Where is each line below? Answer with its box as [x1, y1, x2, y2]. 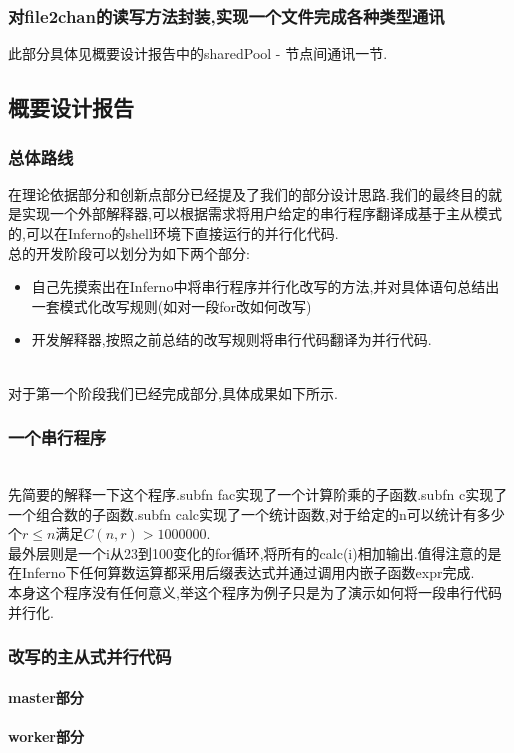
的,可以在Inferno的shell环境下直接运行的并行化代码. [8, 223, 339, 243]
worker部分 [8, 725, 84, 746]
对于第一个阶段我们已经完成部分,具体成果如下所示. [8, 382, 338, 403]
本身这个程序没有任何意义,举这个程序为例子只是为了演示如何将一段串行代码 [8, 581, 502, 602]
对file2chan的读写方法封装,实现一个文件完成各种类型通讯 [8, 3, 445, 28]
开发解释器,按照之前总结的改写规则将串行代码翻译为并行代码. [31, 329, 432, 350]
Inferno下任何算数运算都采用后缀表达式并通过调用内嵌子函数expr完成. [21, 562, 475, 583]
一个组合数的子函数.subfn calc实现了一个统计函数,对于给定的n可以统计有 [8, 503, 477, 524]
